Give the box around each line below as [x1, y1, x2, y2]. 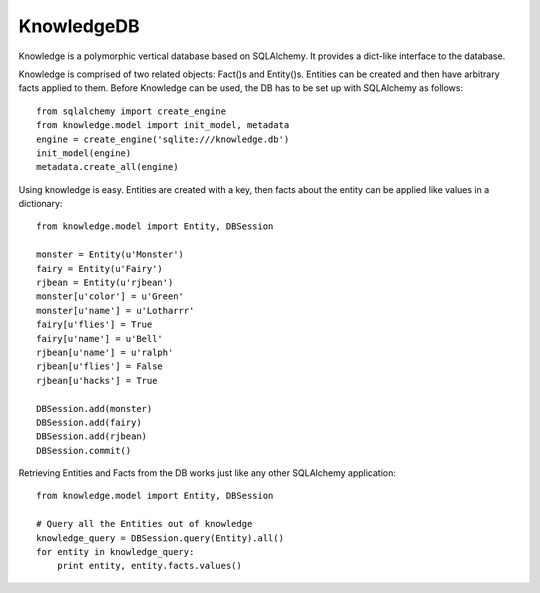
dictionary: [18, 198, 63, 210]
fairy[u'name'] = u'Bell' [36, 333, 164, 344]
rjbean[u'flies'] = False [36, 361, 164, 372]
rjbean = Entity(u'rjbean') [36, 277, 174, 289]
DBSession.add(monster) [36, 403, 153, 414]
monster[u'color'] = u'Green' [36, 291, 185, 302]
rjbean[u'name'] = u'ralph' [36, 346, 174, 358]
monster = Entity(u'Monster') [36, 249, 185, 260]
